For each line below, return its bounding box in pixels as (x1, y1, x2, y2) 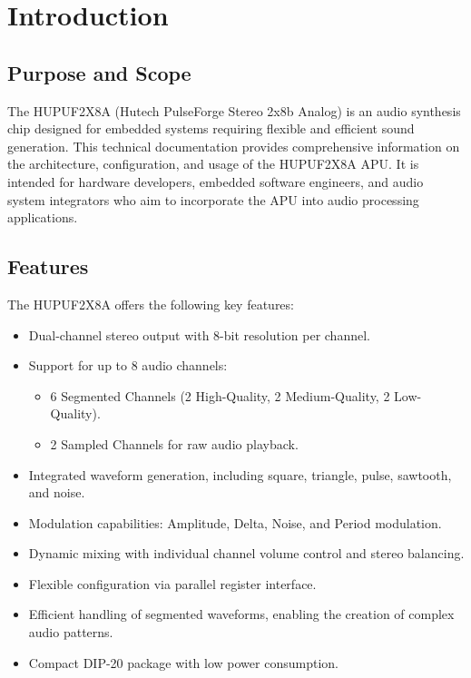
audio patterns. (28, 623, 113, 642)
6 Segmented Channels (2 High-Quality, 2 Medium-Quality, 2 (50, 386, 390, 405)
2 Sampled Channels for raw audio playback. (50, 434, 299, 453)
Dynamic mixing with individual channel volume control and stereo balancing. (28, 544, 465, 563)
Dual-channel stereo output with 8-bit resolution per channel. (28, 325, 370, 344)
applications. (7, 208, 78, 227)
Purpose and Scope (7, 58, 191, 86)
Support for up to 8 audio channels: (28, 356, 228, 375)
